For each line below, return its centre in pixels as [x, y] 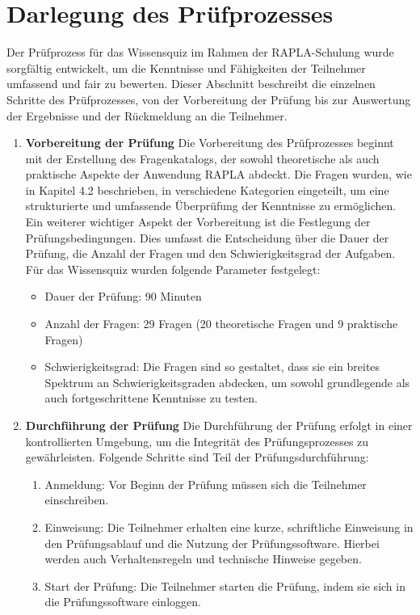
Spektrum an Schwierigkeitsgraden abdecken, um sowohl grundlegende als [227, 382]
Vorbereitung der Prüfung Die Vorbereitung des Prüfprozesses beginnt [210, 143]
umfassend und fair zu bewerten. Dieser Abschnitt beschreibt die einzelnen [191, 84]
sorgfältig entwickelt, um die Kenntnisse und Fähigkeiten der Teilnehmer [186, 67]
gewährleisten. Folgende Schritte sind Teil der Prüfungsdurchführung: [197, 457]
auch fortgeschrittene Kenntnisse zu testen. [151, 398]
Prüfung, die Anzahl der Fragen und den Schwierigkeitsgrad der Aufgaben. [210, 253]
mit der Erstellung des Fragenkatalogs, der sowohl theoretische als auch [202, 158]
